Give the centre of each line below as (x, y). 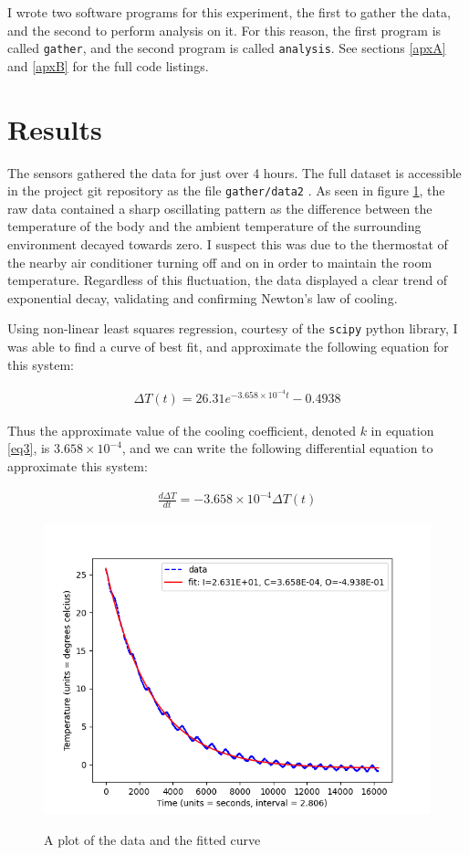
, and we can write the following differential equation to (277, 448)
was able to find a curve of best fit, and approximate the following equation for (228, 347)
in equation (402, 430)
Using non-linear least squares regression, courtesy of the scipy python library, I (233, 328)
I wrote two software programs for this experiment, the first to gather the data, (229, 12)
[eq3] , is (29, 448)
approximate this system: (78, 466)
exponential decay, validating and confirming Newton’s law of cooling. (203, 297)
